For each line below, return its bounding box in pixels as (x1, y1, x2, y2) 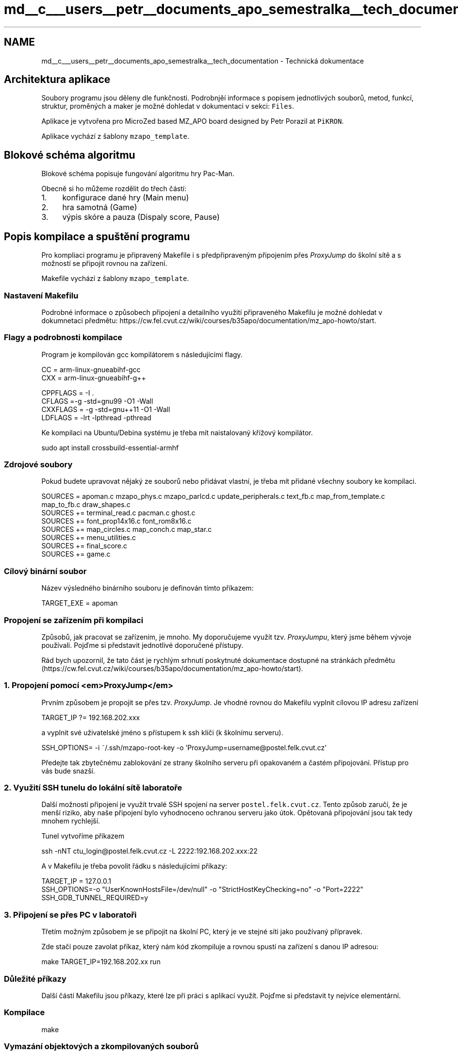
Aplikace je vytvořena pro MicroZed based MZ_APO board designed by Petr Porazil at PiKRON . (41, 117, 344, 126)
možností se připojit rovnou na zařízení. (41, 259, 167, 268)
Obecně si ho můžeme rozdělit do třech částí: (41, 184, 187, 193)
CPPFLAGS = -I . (41, 388, 94, 397)
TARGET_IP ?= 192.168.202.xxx (41, 713, 140, 722)
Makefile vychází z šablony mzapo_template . (41, 274, 189, 283)
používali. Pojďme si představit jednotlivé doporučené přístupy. (41, 641, 244, 649)
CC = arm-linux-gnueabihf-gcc (41, 365, 141, 374)
